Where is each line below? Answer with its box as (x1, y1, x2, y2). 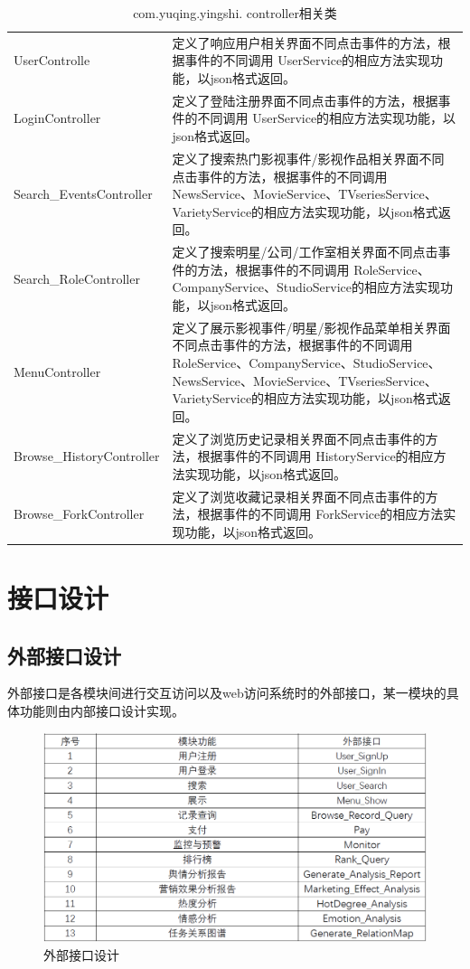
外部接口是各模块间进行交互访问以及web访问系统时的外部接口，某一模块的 (7, 683, 446, 702)
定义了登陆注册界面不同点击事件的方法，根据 (172, 90, 438, 109)
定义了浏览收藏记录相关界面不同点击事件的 (172, 486, 426, 505)
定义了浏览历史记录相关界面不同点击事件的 (172, 428, 426, 447)
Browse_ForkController (14, 504, 145, 523)
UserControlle (14, 51, 90, 70)
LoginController (14, 108, 101, 127)
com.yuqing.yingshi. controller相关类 (133, 4, 337, 22)
